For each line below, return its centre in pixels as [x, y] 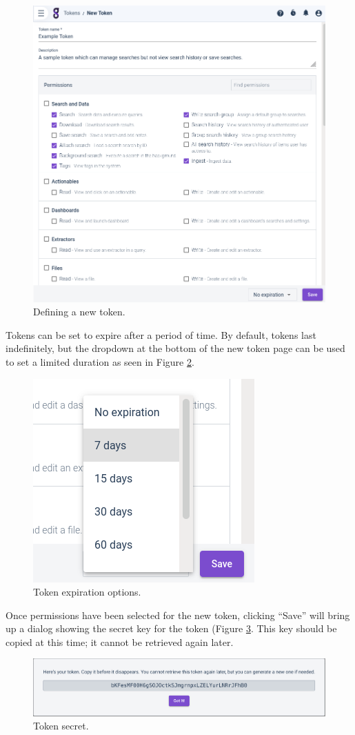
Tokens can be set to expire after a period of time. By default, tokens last [161, 334]
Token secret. [61, 726]
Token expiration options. [87, 592]
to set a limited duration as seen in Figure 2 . [100, 361]
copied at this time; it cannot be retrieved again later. [120, 641]
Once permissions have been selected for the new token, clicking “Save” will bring [178, 615]
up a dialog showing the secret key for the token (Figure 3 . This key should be [171, 628]
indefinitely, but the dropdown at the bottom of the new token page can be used [175, 348]
